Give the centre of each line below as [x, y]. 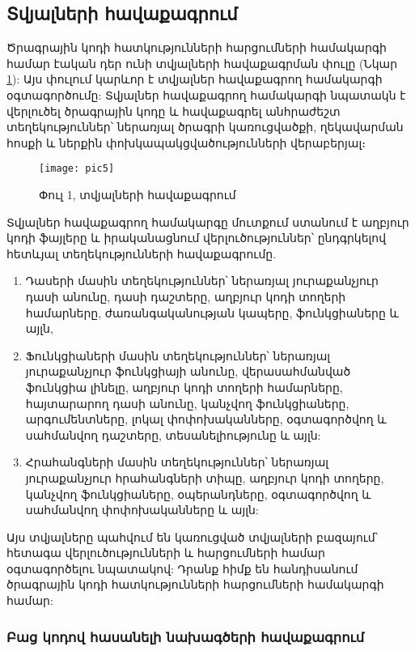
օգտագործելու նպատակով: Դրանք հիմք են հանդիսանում [182, 568]
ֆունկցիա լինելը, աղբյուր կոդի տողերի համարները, [184, 387]
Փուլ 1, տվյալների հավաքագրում [138, 195]
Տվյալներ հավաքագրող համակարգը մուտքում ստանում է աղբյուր [208, 221]
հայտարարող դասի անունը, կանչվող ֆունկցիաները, [187, 403]
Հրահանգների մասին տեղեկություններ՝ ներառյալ [177, 462]
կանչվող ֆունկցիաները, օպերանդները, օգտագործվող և [198, 494]
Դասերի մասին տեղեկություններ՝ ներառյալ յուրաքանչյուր [202, 281]
